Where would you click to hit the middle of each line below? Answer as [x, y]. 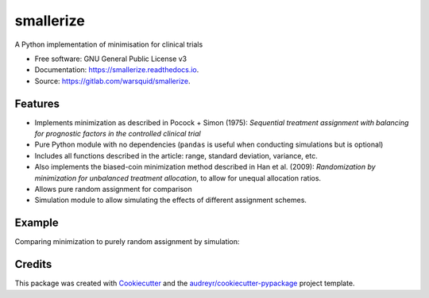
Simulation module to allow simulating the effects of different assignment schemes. [171, 200]
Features [37, 103]
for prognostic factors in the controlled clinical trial [118, 134]
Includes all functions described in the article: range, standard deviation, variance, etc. [176, 155]
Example [37, 223]
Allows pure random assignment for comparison [113, 189]
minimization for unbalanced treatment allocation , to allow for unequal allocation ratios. [178, 178]
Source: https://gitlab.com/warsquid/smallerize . [112, 81]
